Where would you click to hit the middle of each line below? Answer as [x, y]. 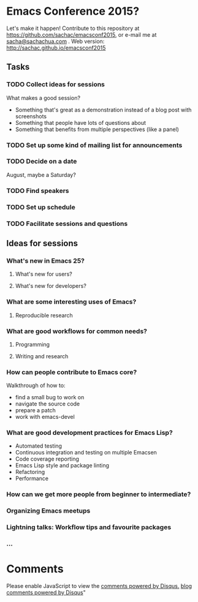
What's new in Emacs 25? [45, 260]
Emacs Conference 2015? [73, 11]
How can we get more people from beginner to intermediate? [99, 494]
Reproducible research [44, 315]
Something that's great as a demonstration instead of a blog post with [103, 110]
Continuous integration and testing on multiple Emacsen [86, 453]
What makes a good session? [44, 98]
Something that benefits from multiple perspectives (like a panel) [97, 129]
